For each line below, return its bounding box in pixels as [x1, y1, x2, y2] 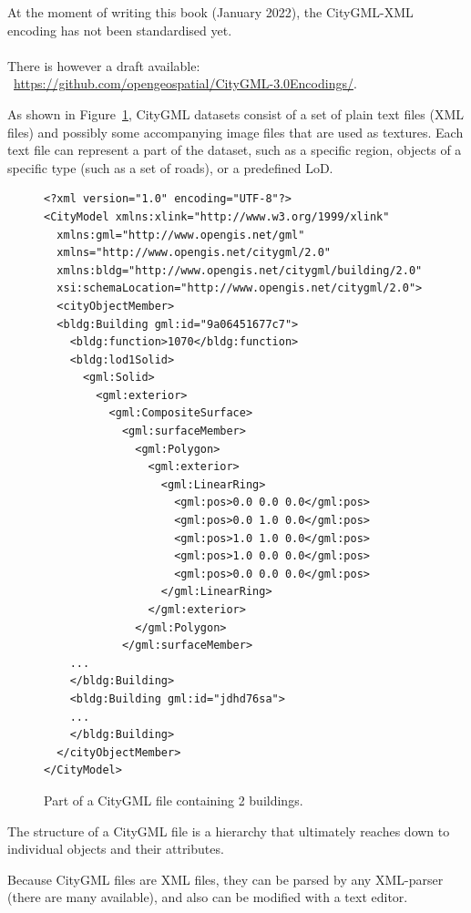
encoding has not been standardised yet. [7, 20, 232, 39]
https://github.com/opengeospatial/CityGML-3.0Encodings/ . [14, 74, 357, 93]
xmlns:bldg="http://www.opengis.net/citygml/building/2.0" [56, 263, 423, 277]
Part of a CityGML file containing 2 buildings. [44, 790, 303, 809]
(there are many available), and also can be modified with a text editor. [7, 887, 408, 907]
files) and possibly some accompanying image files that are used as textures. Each [7, 122, 464, 141]
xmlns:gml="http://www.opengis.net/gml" [56, 228, 305, 241]
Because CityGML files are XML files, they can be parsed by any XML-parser [7, 869, 444, 888]
